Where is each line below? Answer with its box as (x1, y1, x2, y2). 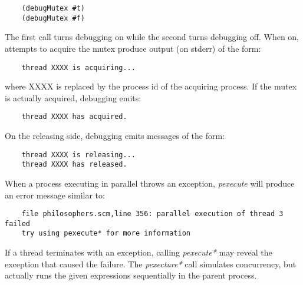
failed (5, 219, 30, 228)
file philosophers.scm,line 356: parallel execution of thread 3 (21, 210, 284, 218)
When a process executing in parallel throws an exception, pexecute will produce (5, 177, 295, 189)
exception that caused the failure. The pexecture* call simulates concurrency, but (5, 257, 297, 270)
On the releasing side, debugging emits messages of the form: (5, 130, 225, 141)
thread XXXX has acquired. (21, 112, 127, 121)
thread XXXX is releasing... (21, 150, 136, 159)
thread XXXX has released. (21, 160, 127, 169)
